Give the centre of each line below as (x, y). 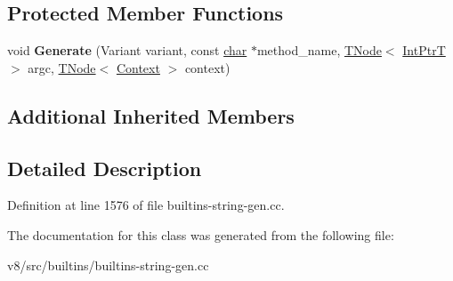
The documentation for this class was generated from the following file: (201, 234)
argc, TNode (62, 67)
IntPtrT (424, 50)
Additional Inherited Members (151, 115)
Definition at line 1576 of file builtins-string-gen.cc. (146, 205)
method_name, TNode (319, 50)
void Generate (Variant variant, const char (127, 50)
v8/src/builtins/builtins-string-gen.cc (108, 265)
